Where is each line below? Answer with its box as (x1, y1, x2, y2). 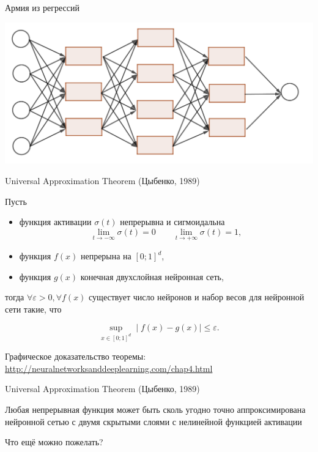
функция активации (19, 215, 92, 228)
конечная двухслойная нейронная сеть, (80, 270, 224, 283)
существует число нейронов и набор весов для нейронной (89, 291, 305, 303)
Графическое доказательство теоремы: (5, 350, 146, 363)
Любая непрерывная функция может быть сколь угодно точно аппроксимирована (5, 402, 306, 415)
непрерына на (80, 250, 131, 262)
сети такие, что (5, 302, 62, 315)
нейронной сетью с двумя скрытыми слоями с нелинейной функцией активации (5, 415, 302, 428)
